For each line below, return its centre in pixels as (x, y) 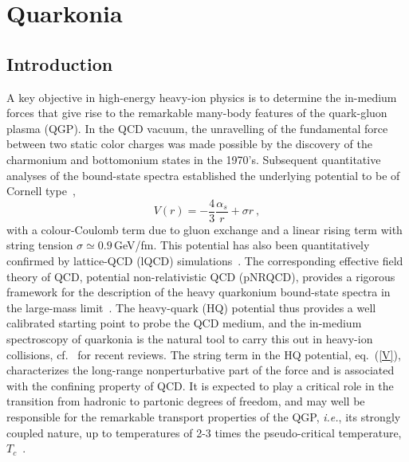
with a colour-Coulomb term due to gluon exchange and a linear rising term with (204, 229)
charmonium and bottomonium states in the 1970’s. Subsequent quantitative (194, 159)
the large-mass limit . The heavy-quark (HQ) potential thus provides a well (191, 307)
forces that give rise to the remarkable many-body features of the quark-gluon (197, 113)
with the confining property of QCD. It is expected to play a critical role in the (200, 385)
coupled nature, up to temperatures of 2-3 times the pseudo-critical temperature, (204, 432)
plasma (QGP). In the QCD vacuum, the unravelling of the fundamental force (197, 128)
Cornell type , (41, 191)
